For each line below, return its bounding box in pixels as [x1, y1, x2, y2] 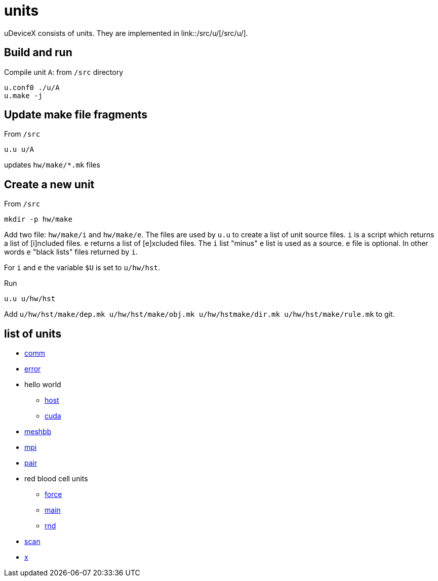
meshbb [24, 427, 52, 436]
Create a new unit [4, 178, 95, 191]
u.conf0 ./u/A [4, 83, 60, 92]
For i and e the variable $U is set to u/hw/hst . [4, 263, 160, 272]
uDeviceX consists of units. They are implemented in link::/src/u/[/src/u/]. [4, 28, 248, 37]
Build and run [4, 46, 72, 59]
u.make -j [4, 91, 43, 100]
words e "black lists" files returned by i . [4, 247, 138, 257]
